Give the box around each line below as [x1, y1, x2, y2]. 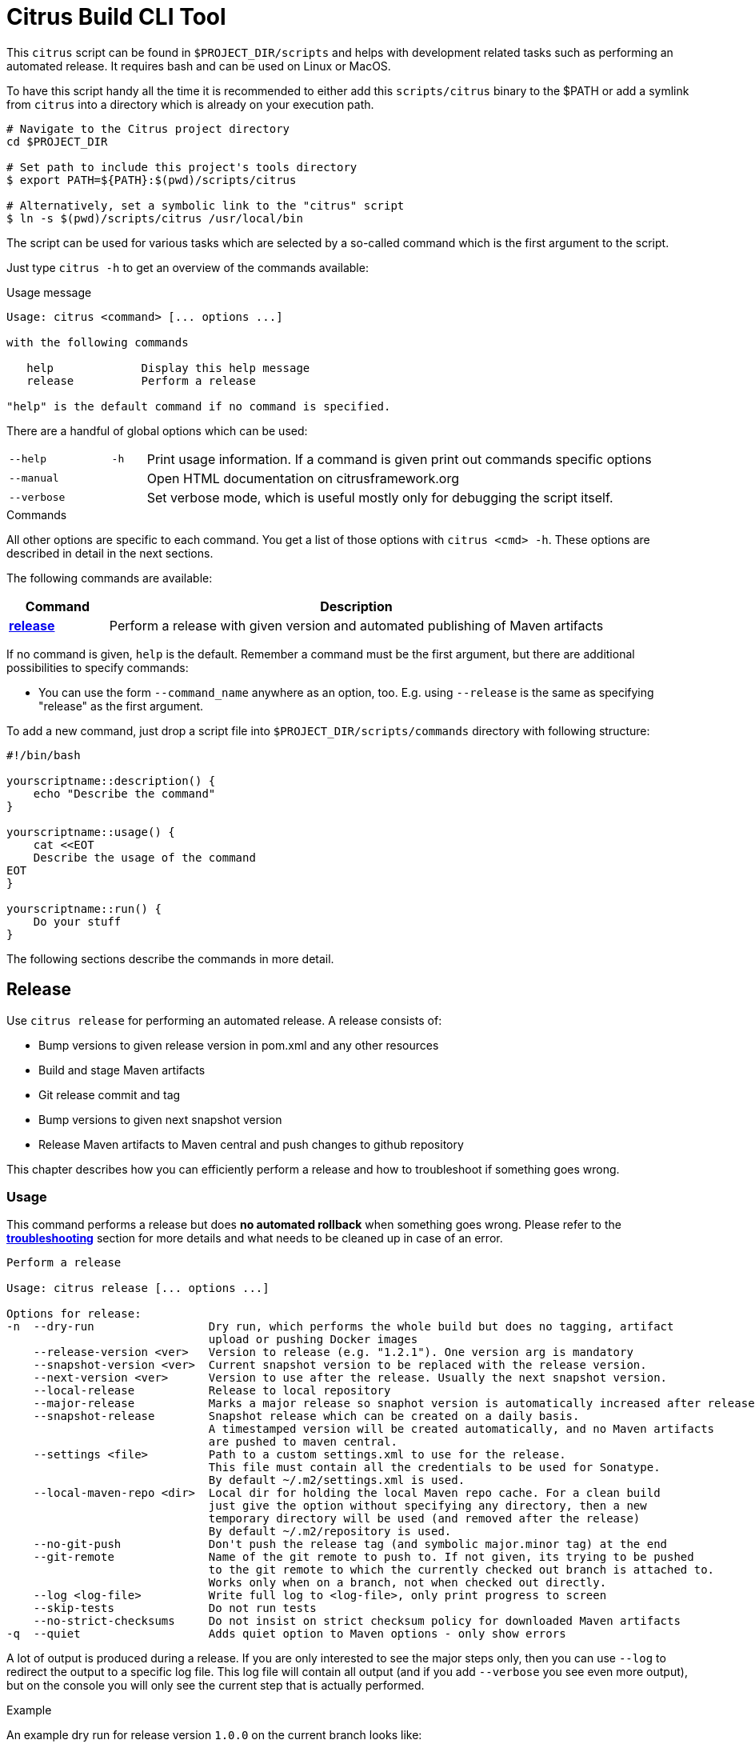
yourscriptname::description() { [6, 774, 216, 787]
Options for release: [6, 1307, 142, 1321]
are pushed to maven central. [208, 1435, 397, 1449]
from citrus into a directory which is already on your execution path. [6, 97, 374, 111]
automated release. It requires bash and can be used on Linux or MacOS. [6, 58, 391, 73]
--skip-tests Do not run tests [33, 1602, 317, 1615]
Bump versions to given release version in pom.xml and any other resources [38, 1038, 439, 1052]
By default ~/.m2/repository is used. [208, 1525, 452, 1538]
